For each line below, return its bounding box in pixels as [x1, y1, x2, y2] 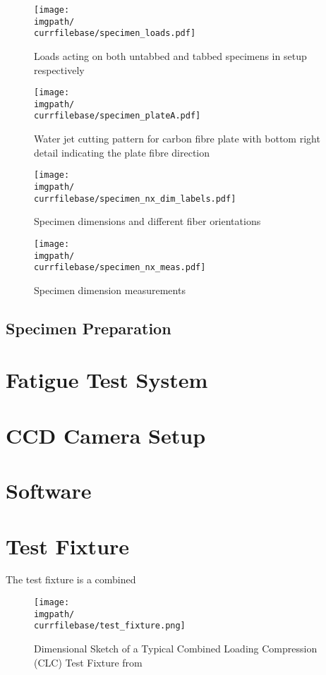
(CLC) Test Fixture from [34, 655, 143, 669]
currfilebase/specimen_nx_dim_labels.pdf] [34, 193, 236, 204]
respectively [34, 62, 85, 77]
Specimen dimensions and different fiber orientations [34, 214, 261, 229]
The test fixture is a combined [6, 572, 136, 587]
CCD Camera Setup [6, 420, 206, 449]
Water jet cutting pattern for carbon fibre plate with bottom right [34, 131, 320, 146]
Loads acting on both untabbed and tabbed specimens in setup [34, 48, 307, 63]
